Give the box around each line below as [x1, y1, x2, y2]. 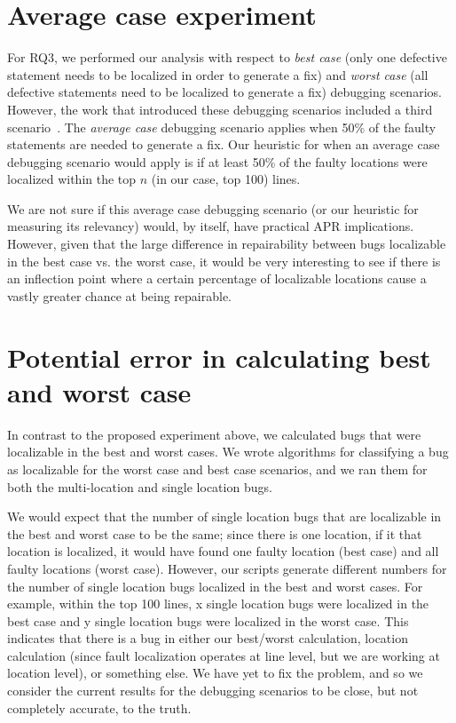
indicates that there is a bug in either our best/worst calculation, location [7, 629, 408, 648]
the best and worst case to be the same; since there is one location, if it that [7, 524, 422, 543]
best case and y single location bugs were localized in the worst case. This [7, 611, 409, 630]
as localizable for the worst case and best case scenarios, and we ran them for [7, 459, 428, 478]
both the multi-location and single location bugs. [7, 477, 272, 496]
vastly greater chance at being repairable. [7, 286, 232, 305]
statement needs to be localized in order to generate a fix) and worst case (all [7, 65, 428, 83]
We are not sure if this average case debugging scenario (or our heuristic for [7, 199, 419, 218]
